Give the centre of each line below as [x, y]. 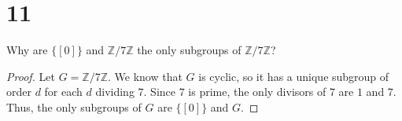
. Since [159, 92]
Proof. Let [31, 76]
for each [63, 92]
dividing [115, 92]
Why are [27, 50]
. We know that [145, 76]
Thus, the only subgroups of [74, 106]
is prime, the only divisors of [257, 92]
